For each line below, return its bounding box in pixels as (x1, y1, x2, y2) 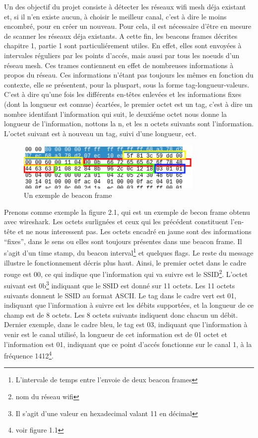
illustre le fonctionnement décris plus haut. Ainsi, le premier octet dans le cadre (4, 257, 247, 267)
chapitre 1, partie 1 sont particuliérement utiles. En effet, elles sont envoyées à (4, 40, 242, 51)
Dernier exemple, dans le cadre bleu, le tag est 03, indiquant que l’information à (4, 319, 248, 330)
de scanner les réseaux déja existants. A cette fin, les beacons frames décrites (4, 30, 238, 41)
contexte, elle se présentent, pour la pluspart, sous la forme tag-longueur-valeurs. (4, 79, 250, 89)
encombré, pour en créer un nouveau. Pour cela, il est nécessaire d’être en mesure (4, 21, 252, 31)
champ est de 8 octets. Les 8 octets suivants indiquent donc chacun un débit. (4, 309, 238, 320)
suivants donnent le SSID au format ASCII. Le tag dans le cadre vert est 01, (4, 290, 237, 300)
